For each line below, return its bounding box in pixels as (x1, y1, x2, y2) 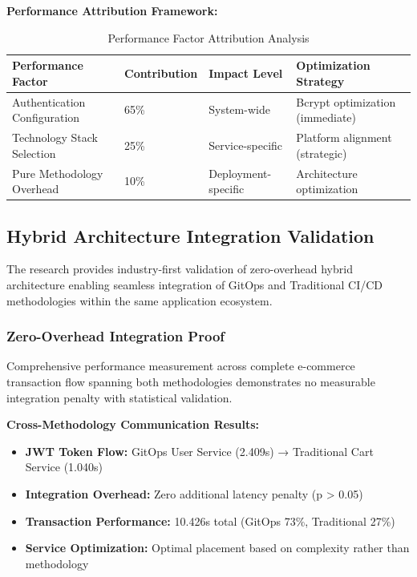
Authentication (12, 93, 86, 110)
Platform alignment (296, 129, 392, 146)
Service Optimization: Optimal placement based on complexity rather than (25, 539, 410, 556)
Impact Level (208, 64, 283, 81)
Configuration (12, 109, 80, 126)
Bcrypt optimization (296, 93, 396, 110)
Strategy (296, 72, 345, 89)
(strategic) (296, 144, 347, 161)
